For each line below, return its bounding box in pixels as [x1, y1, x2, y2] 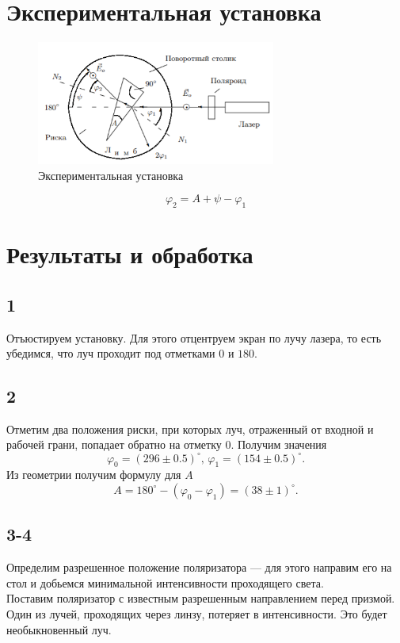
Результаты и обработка [6, 238, 253, 270]
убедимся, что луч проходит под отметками [6, 345, 215, 362]
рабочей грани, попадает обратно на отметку [6, 436, 222, 453]
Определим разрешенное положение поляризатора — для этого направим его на [6, 559, 392, 576]
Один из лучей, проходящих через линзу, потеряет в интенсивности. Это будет [6, 605, 387, 622]
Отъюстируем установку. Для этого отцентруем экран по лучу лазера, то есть [6, 329, 382, 346]
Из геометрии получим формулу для [6, 466, 181, 483]
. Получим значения [230, 436, 327, 453]
